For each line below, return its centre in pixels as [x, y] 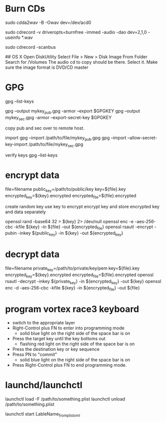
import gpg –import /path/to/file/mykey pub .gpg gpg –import [66, 139]
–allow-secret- [142, 138]
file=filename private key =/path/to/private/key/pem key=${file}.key [73, 269]
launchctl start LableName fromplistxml [43, 415]
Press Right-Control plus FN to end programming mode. [69, 365]
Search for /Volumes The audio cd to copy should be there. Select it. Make [82, 62]
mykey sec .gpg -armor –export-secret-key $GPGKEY [58, 118]
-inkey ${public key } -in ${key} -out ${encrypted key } [71, 234]
